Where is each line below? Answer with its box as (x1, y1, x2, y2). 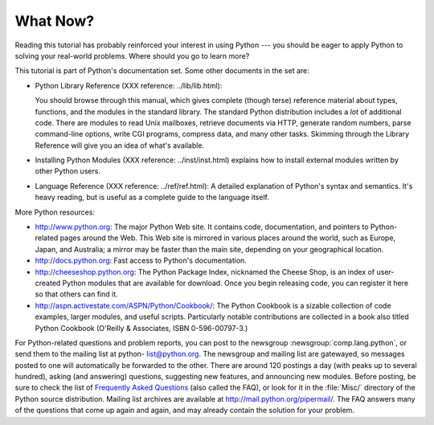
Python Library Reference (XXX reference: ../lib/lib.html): (35, 80, 223, 90)
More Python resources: (14, 207, 96, 217)
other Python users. (35, 166, 100, 176)
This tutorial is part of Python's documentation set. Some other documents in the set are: (14, 66, 309, 76)
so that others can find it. (35, 289, 118, 299)
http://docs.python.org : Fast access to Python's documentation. (35, 255, 247, 265)
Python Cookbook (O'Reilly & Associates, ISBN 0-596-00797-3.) (35, 323, 248, 333)
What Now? (14, 12, 95, 30)
